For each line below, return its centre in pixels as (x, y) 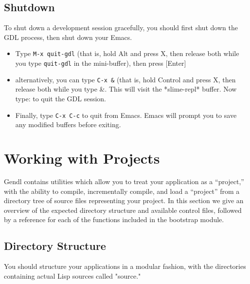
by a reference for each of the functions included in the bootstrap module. (114, 219)
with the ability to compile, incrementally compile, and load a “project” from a (122, 191)
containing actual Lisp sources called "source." (72, 275)
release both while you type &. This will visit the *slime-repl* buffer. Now (126, 89)
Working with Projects (82, 158)
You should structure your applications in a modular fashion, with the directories (125, 266)
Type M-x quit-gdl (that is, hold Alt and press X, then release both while (127, 53)
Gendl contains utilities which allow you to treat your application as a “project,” (124, 181)
